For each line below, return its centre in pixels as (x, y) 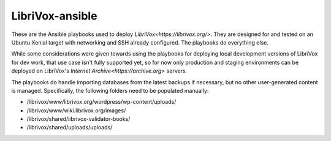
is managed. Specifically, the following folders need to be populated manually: (110, 90)
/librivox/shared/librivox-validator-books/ (78, 119)
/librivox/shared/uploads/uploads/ (70, 128)
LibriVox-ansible (54, 16)
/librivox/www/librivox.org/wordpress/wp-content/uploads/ (101, 102)
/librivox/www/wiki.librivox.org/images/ (76, 110)
